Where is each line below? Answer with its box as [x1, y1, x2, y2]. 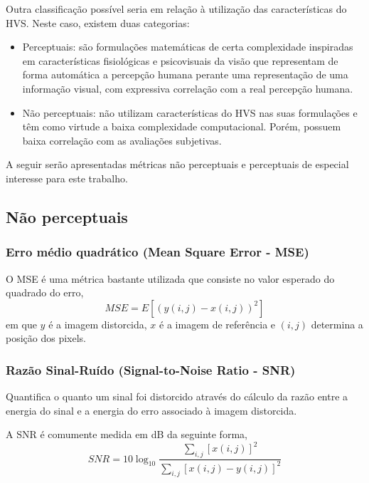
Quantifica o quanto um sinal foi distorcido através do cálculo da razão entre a [6, 389, 348, 404]
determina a [311, 316, 363, 331]
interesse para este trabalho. [6, 170, 128, 185]
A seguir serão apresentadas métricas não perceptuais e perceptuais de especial [6, 157, 349, 172]
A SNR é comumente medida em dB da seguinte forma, [6, 427, 247, 442]
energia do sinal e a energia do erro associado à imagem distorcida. [6, 402, 297, 417]
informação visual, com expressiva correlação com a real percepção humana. [22, 80, 353, 95]
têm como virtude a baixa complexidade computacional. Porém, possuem [22, 119, 341, 134]
